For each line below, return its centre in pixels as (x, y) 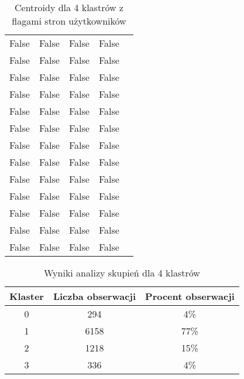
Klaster (27, 296)
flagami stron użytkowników (69, 21)
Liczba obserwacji (94, 296)
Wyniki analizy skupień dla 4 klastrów (122, 273)
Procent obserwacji (190, 296)
